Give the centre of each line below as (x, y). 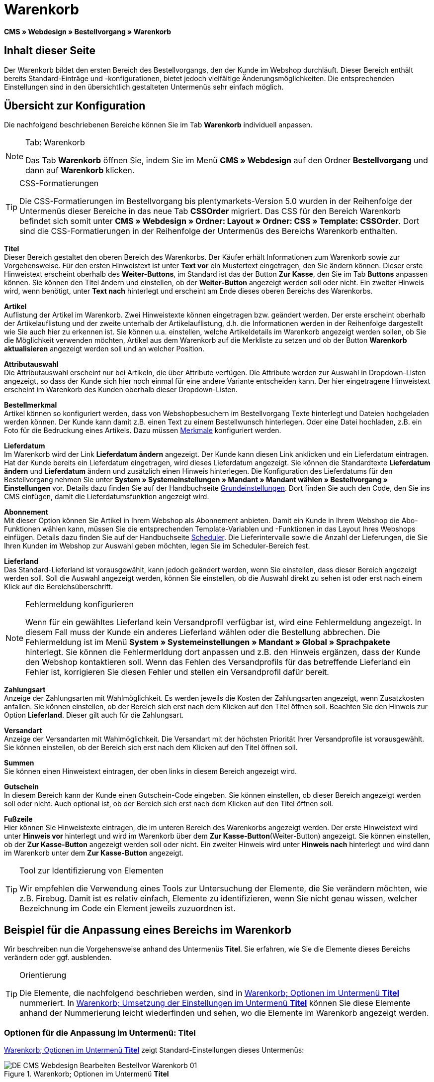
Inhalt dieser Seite (50, 51)
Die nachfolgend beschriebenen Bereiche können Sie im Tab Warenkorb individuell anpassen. (158, 125)
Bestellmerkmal (31, 405)
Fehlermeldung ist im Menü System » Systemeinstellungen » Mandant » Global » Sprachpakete (208, 642)
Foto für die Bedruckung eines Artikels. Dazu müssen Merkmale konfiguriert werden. (143, 431)
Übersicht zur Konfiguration (75, 106)
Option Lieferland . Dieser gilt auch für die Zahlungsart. (94, 715)
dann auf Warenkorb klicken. (80, 170)
